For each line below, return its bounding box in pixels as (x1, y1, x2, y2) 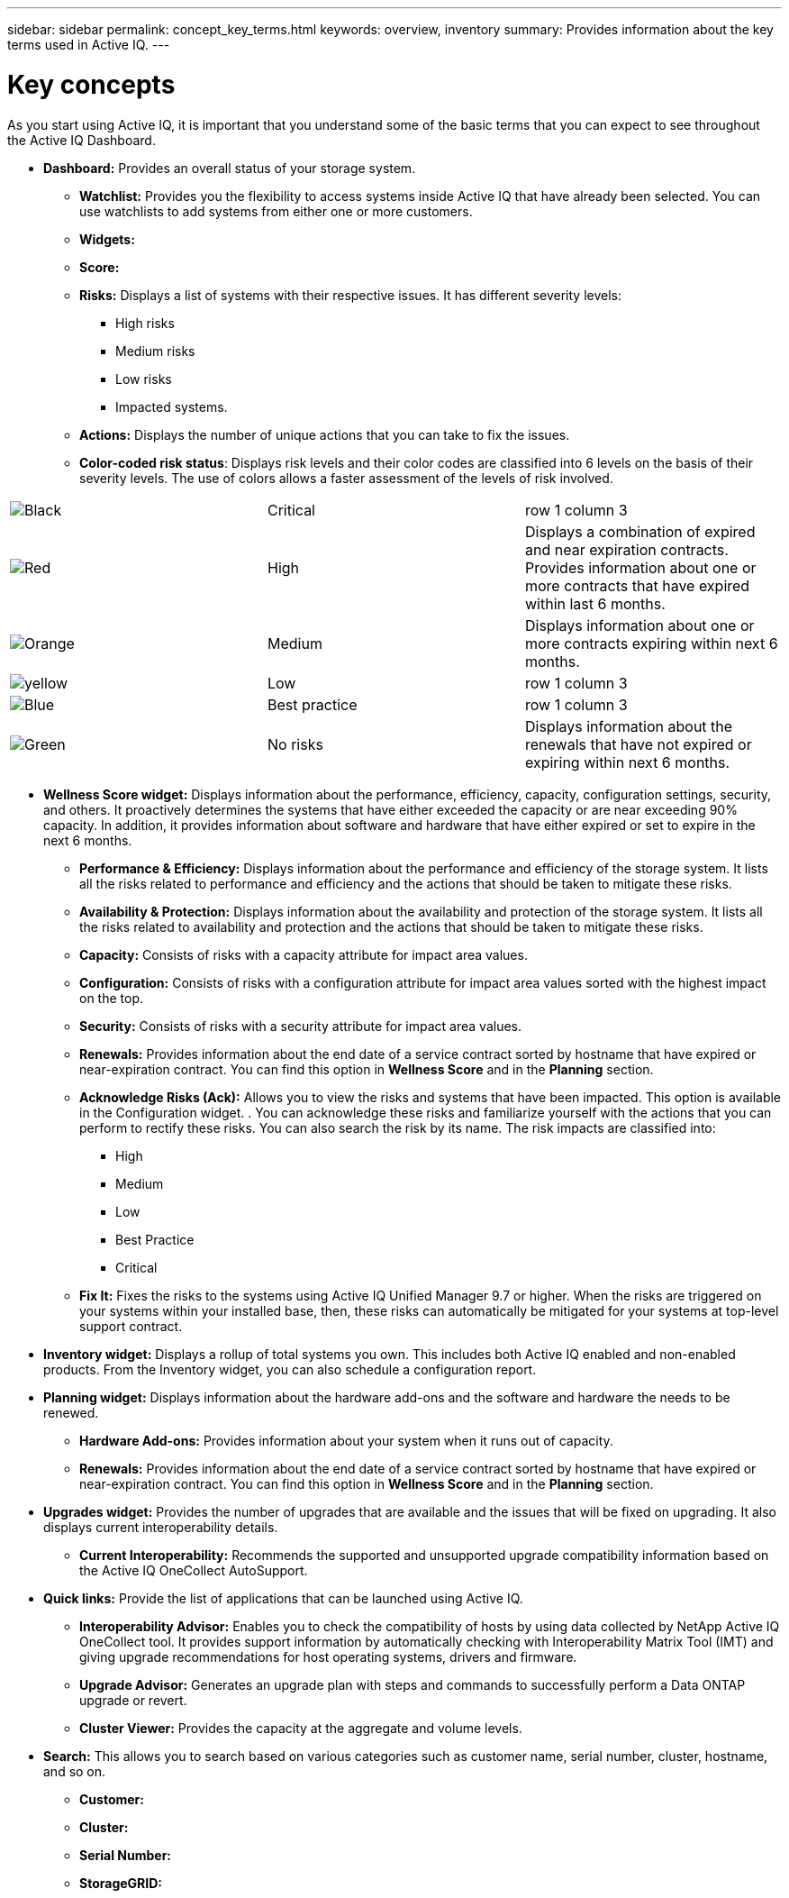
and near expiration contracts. (524, 540, 729, 559)
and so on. (43, 1763, 106, 1779)
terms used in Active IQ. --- (7, 37, 170, 52)
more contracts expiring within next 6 (524, 634, 778, 652)
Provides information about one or (524, 558, 757, 577)
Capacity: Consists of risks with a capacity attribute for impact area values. (79, 946, 528, 963)
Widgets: (79, 231, 135, 247)
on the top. (79, 990, 144, 1006)
